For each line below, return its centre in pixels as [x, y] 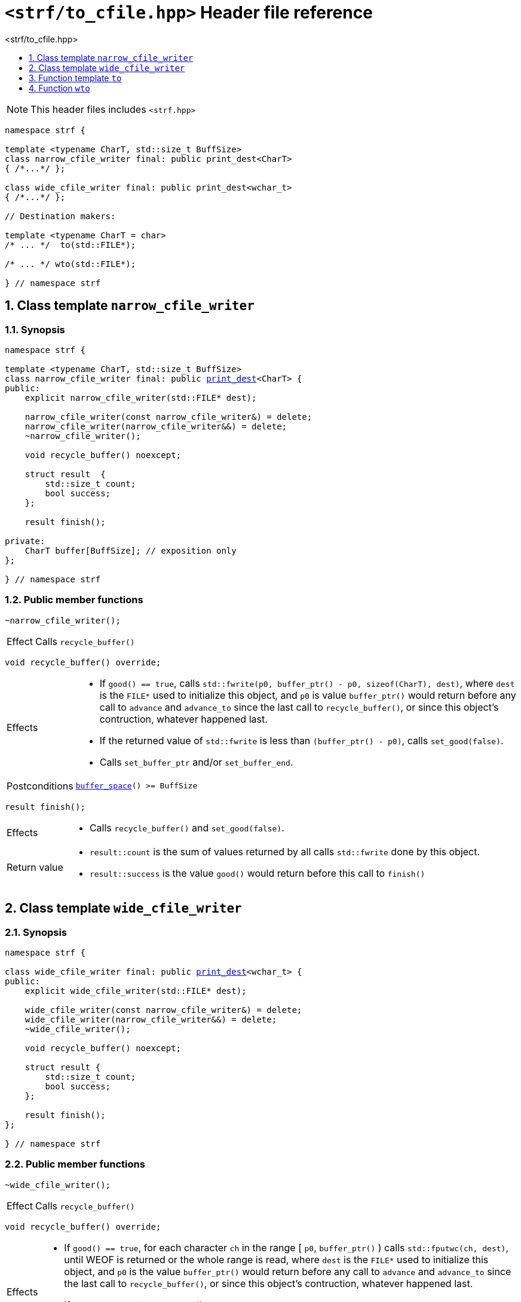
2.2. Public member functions [75, 1164]
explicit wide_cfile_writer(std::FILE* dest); [136, 991]
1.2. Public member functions [74, 600]
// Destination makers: [60, 216]
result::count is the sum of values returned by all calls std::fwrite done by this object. [285, 851]
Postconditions [40, 786]
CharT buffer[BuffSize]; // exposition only [131, 550]
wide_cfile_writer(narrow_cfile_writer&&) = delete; [151, 1019]
